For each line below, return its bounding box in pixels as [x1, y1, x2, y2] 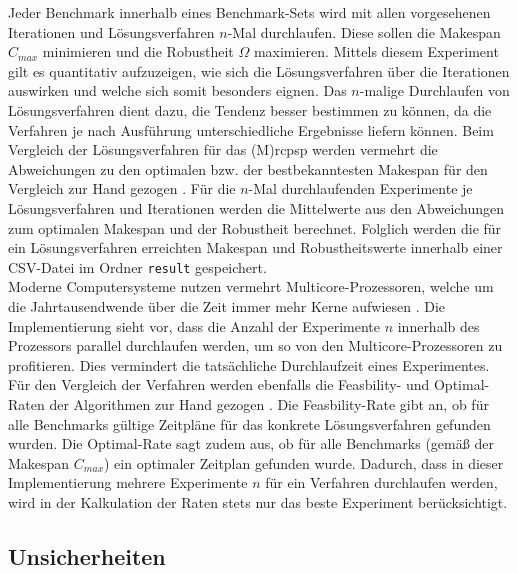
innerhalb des [397, 315, 480, 336]
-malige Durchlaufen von [359, 80, 510, 101]
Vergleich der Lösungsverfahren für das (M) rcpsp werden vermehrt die [8, 139, 438, 160]
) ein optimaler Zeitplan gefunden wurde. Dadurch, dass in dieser [104, 452, 504, 473]
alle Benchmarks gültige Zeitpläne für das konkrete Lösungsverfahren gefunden [8, 413, 491, 434]
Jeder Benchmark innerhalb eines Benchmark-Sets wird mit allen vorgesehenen [8, 2, 491, 22]
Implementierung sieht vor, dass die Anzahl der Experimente [8, 315, 380, 336]
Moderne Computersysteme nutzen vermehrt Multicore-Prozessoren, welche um [8, 276, 494, 297]
